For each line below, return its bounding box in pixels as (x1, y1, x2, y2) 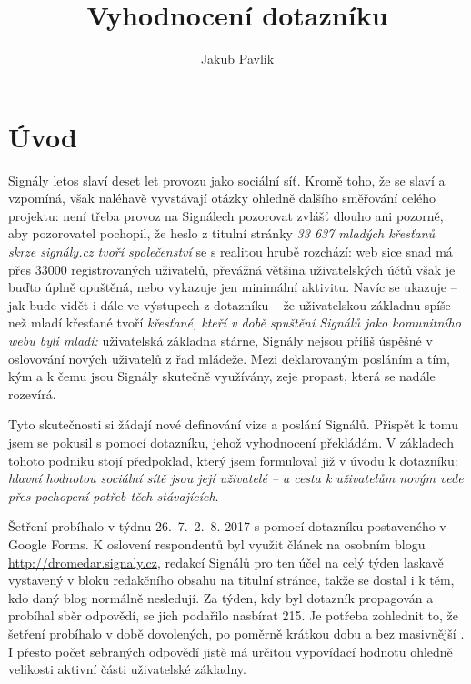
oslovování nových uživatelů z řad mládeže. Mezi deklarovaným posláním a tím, (8, 348, 450, 367)
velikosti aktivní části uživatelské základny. (8, 659, 246, 679)
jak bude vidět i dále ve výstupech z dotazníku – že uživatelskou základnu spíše (8, 295, 451, 314)
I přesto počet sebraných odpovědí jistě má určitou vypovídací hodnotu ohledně (8, 641, 453, 660)
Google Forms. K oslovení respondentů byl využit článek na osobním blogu (8, 534, 426, 553)
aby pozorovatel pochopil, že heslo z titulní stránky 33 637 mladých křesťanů (8, 224, 436, 243)
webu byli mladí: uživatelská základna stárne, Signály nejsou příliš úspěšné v (8, 331, 433, 349)
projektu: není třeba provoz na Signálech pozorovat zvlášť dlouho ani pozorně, (8, 206, 444, 225)
